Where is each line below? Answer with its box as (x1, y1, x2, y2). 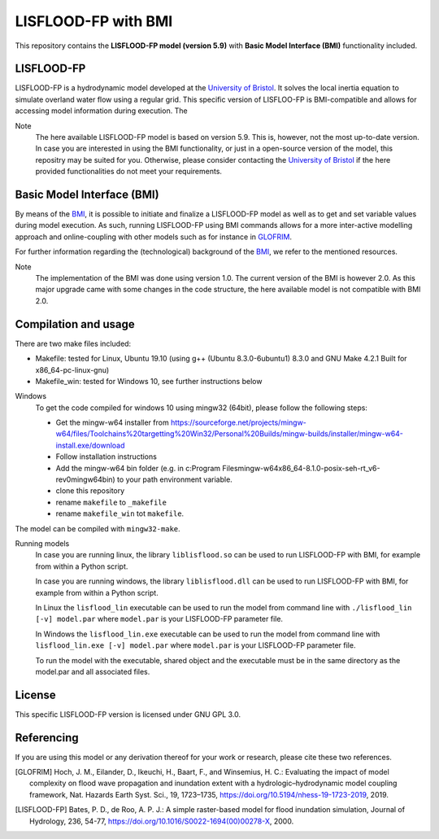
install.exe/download (55, 440, 125, 450)
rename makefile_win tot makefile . (55, 509, 185, 518)
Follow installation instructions (55, 452, 158, 461)
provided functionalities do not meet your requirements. (35, 167, 223, 177)
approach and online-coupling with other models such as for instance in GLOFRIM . (15, 232, 293, 242)
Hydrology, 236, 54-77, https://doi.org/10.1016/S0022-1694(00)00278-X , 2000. (29, 816, 294, 826)
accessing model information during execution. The (15, 106, 188, 116)
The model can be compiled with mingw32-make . (15, 523, 180, 533)
